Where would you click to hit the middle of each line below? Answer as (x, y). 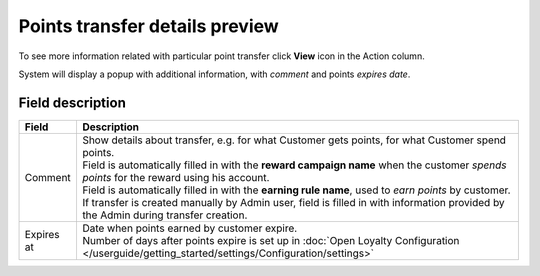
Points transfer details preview (148, 26)
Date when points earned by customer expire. (189, 228)
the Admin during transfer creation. (164, 215)
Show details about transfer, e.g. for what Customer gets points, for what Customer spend (294, 140)
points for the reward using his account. (175, 177)
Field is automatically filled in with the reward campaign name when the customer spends (294, 165)
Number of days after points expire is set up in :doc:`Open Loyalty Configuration (270, 240)
